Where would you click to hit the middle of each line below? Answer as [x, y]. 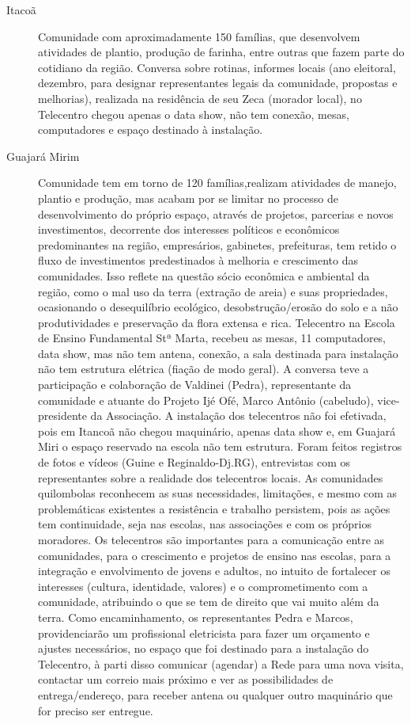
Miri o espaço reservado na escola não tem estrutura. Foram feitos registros [220, 446]
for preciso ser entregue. [96, 710]
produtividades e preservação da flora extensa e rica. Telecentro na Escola [217, 322]
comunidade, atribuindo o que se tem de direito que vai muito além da [209, 602]
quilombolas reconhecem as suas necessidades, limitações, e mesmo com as [218, 493]
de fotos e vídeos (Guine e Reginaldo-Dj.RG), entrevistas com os [194, 462]
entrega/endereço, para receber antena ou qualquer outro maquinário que [215, 694]
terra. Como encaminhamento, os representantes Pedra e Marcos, [196, 617]
